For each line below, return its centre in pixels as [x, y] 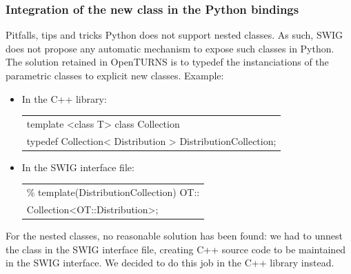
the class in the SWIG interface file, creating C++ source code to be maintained [176, 249]
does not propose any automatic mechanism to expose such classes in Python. [170, 48]
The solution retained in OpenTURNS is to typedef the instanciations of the [167, 62]
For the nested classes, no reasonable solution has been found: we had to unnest [174, 236]
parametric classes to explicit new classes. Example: [115, 75]
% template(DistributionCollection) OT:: [113, 192]
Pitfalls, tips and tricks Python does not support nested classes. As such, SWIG [174, 35]
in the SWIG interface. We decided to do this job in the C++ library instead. [170, 263]
